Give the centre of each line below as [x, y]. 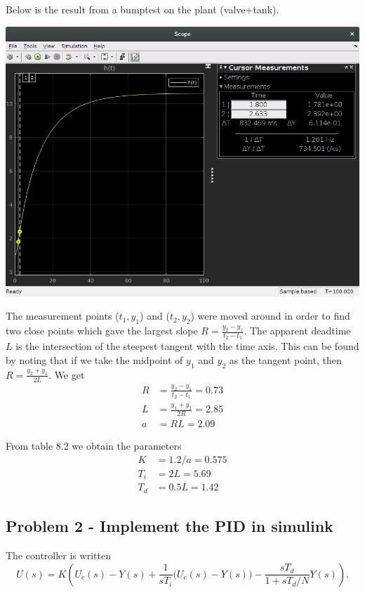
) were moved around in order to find [270, 316]
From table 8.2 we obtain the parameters [94, 446]
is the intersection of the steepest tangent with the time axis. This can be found [187, 346]
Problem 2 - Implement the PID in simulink [170, 526]
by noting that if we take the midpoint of [94, 359]
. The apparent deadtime [297, 331]
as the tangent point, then [285, 359]
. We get [67, 374]
